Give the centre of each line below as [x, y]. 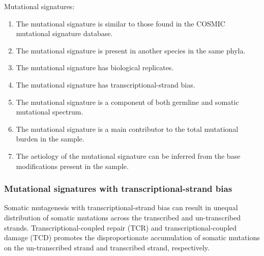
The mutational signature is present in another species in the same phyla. [131, 50]
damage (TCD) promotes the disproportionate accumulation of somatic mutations [132, 237]
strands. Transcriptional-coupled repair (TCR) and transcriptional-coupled [121, 227]
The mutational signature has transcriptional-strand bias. [106, 84]
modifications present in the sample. [72, 166]
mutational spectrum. [50, 112]
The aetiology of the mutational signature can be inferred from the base [128, 155]
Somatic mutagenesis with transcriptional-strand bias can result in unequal [121, 207]
